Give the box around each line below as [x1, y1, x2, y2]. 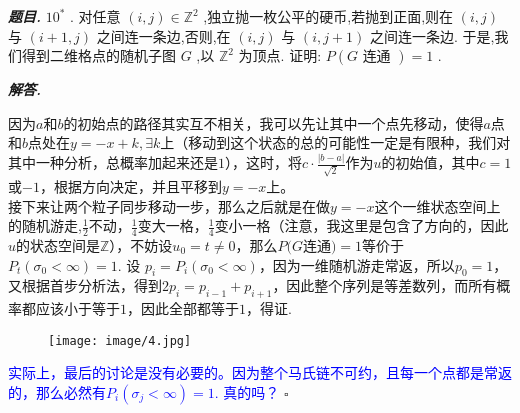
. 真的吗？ [214, 382, 280, 403]
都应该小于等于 [21, 298, 120, 319]
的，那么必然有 [8, 382, 106, 403]
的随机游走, [8, 215, 82, 236]
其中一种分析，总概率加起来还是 [8, 152, 218, 173]
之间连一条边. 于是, [370, 25, 495, 46]
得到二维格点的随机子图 [21, 45, 176, 66]
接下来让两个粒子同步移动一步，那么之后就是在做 [8, 195, 330, 216]
